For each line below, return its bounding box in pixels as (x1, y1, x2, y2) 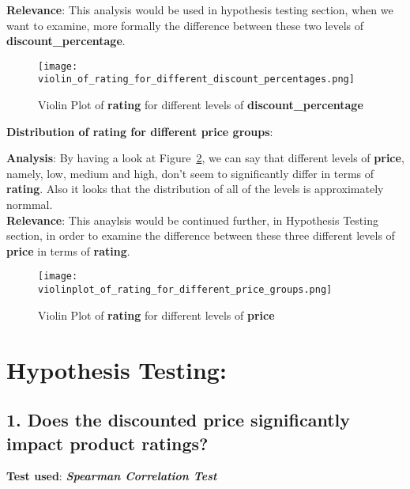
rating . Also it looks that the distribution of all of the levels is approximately (6, 180, 384, 197)
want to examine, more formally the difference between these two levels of (6, 17, 364, 33)
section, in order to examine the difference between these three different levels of (6, 227, 395, 244)
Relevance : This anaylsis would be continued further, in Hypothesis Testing (6, 211, 378, 228)
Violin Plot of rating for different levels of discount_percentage (38, 97, 363, 113)
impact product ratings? (6, 430, 209, 455)
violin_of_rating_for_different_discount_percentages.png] (38, 74, 355, 85)
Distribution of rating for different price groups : (6, 123, 273, 139)
